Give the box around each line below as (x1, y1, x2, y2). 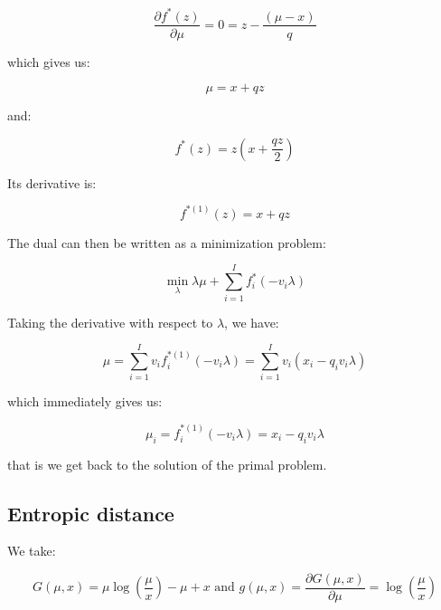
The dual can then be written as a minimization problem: (7, 233, 326, 252)
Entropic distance (7, 499, 174, 527)
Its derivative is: (7, 173, 97, 192)
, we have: (224, 312, 279, 331)
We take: (7, 541, 56, 560)
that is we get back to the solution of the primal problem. (7, 454, 327, 473)
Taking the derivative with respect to (7, 312, 213, 331)
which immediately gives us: (7, 392, 163, 411)
